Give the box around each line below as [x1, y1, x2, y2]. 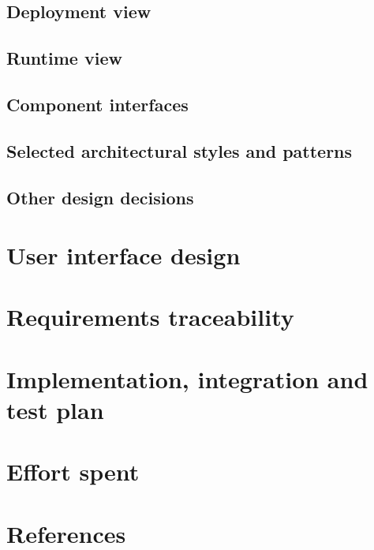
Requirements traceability [6, 301, 294, 333]
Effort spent [6, 455, 140, 488]
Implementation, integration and [6, 362, 368, 395]
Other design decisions [6, 185, 194, 209]
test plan [6, 394, 104, 426]
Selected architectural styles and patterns [6, 138, 353, 163]
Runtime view [6, 46, 122, 70]
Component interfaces [6, 92, 189, 116]
